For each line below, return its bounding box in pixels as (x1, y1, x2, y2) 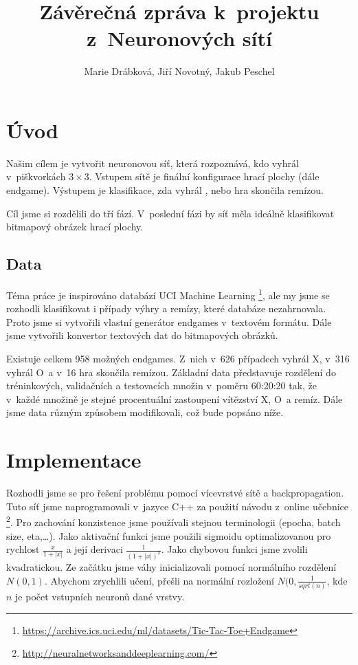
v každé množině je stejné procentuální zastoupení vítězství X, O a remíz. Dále (6, 391, 343, 406)
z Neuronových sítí (87, 24, 272, 52)
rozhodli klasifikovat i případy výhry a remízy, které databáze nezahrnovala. (6, 301, 326, 316)
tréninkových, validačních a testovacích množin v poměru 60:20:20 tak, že (6, 378, 317, 393)
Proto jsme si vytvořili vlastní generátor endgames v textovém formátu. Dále (6, 314, 332, 329)
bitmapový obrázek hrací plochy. (6, 219, 144, 234)
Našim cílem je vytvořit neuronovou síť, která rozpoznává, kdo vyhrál (6, 155, 299, 170)
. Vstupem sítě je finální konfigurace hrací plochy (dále (89, 169, 320, 184)
